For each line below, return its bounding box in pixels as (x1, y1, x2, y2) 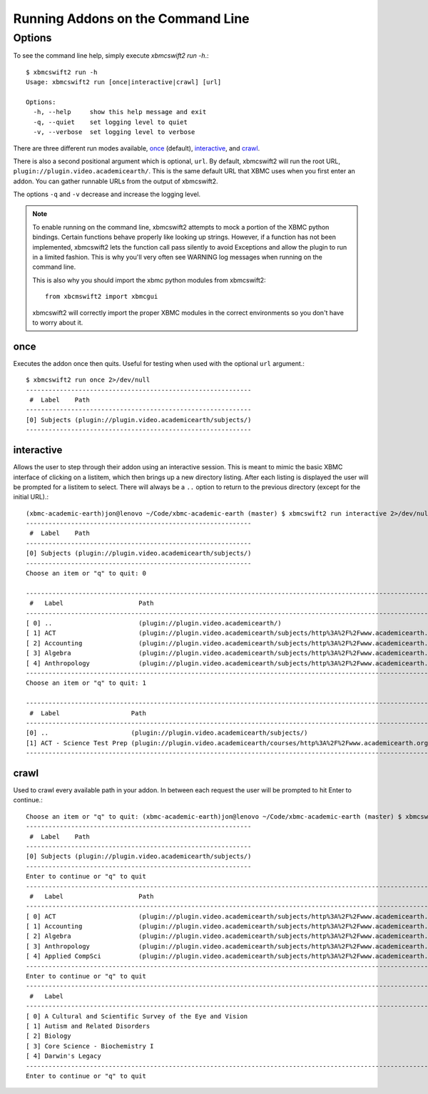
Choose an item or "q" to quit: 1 (26, 679, 146, 687)
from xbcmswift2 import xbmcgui (45, 292, 158, 301)
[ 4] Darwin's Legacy (26, 1052, 101, 1060)
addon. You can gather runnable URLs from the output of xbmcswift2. (13, 177, 218, 185)
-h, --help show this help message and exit (33, 108, 207, 116)
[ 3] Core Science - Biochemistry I (26, 1042, 154, 1050)
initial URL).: (13, 493, 49, 501)
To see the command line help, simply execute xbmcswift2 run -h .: (13, 51, 210, 60)
